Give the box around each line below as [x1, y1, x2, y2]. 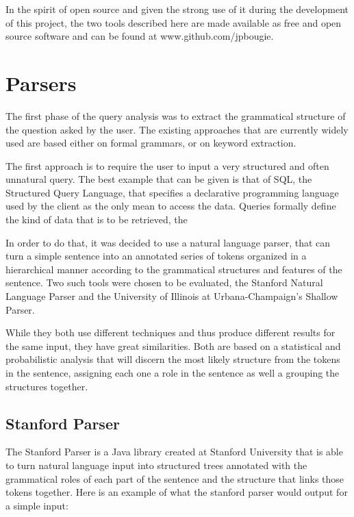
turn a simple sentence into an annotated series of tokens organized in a [5, 249, 307, 263]
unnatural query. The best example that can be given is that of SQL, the [5, 172, 312, 186]
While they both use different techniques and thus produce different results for [5, 325, 336, 340]
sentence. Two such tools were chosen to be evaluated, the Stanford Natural [5, 275, 323, 290]
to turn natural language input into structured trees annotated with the [5, 457, 307, 472]
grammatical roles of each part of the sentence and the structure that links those [5, 471, 344, 486]
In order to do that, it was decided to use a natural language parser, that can [5, 235, 331, 249]
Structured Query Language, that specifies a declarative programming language [5, 185, 339, 199]
